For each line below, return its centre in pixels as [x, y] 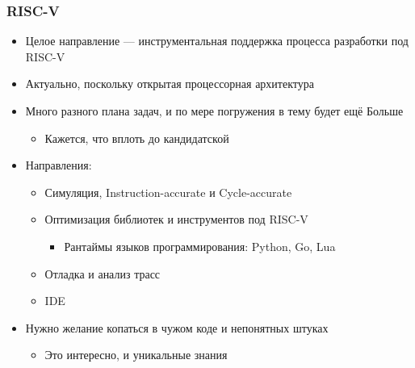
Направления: [59, 165]
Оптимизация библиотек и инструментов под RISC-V [176, 219]
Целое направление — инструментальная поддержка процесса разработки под [217, 41]
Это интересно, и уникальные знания [136, 355]
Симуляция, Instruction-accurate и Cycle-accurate [168, 192]
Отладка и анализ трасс [103, 273]
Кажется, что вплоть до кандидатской [137, 138]
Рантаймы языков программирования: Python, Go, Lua [200, 246]
